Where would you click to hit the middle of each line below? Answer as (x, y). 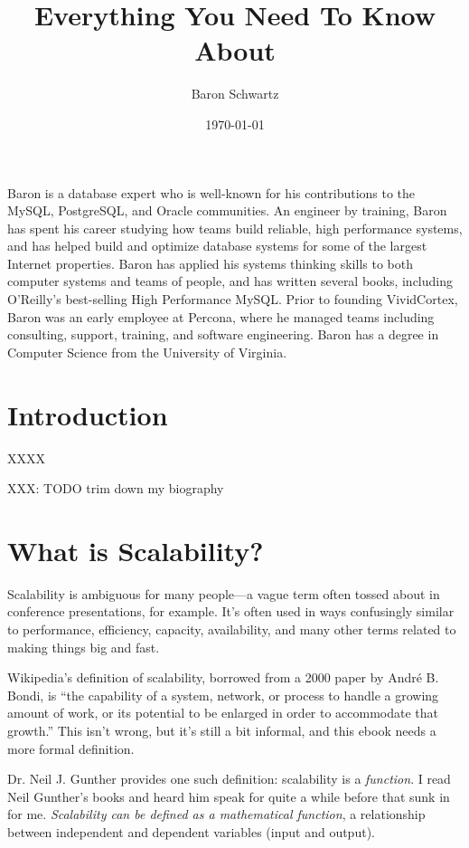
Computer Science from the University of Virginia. (147, 352)
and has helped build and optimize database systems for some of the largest (217, 246)
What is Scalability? (136, 550)
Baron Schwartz (235, 94)
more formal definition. (71, 748)
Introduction (88, 414)
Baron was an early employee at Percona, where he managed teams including (221, 316)
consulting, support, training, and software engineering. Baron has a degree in (223, 334)
